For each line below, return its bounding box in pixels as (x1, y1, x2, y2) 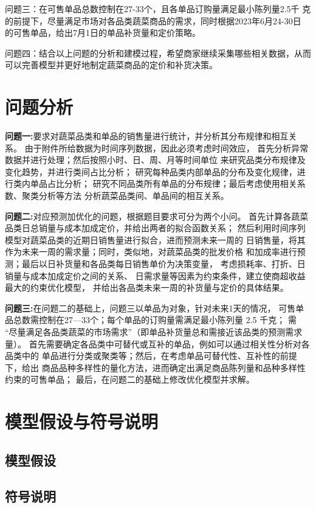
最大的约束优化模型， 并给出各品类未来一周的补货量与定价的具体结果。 (5, 281, 289, 294)
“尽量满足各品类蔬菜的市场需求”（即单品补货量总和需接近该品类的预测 (5, 325, 286, 338)
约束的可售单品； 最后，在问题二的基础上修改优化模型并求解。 (5, 373, 255, 386)
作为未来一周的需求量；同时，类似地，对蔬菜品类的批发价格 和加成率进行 (5, 245, 297, 258)
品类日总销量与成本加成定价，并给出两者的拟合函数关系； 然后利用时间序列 (5, 221, 306, 234)
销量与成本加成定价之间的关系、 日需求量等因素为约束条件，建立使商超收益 (5, 269, 306, 282)
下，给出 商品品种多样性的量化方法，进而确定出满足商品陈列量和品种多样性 (5, 361, 306, 374)
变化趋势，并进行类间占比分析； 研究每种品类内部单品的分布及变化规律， (5, 165, 297, 178)
